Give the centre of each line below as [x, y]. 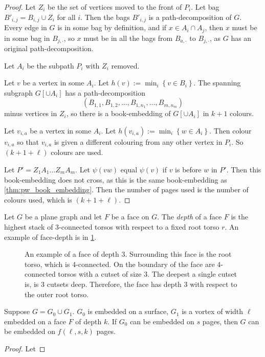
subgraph [19, 92]
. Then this [244, 169]
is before [188, 169]
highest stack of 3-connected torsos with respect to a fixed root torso [112, 226]
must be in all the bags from [128, 38]
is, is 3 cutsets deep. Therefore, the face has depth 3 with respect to [131, 284]
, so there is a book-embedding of [118, 113]
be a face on [130, 217]
